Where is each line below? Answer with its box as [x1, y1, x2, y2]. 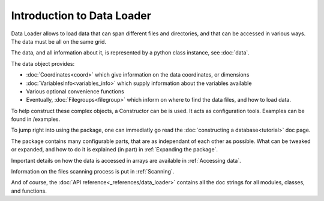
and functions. [11, 187, 47, 194]
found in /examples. [11, 115, 61, 123]
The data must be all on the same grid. [11, 38, 107, 45]
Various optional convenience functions [26, 87, 124, 95]
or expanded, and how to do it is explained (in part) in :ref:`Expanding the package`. [11, 146, 218, 153]
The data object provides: [11, 60, 75, 67]
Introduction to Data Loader [11, 9, 151, 22]
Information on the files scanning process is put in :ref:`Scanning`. [11, 168, 175, 175]
